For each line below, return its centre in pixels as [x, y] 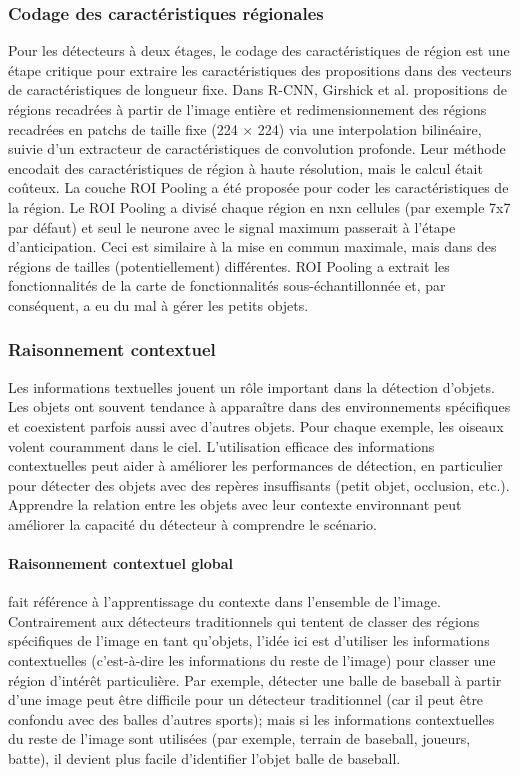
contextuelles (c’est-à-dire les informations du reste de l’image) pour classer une [252, 660]
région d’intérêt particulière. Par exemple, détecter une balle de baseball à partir [255, 679]
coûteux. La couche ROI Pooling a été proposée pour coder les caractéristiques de [258, 187]
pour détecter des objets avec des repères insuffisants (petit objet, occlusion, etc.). [259, 484]
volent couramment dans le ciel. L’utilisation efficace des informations [221, 445]
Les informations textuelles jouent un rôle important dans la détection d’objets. [251, 386]
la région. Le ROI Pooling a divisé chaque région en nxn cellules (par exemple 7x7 [259, 206]
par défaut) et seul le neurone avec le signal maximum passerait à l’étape [232, 226]
